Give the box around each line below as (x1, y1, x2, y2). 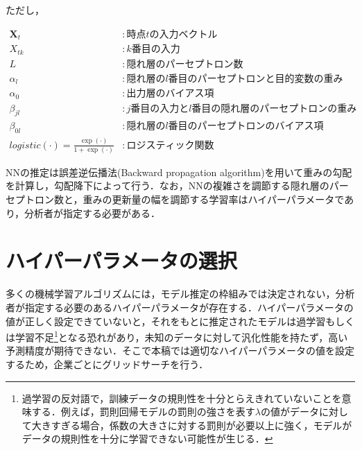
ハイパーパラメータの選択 (6, 246, 237, 275)
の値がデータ (260, 404, 319, 419)
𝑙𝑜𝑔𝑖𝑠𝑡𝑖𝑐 (9, 140, 41, 150)
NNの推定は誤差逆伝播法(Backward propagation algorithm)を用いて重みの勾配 (6, 164, 352, 179)
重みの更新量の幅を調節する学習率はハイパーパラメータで (83, 192, 345, 207)
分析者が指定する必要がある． (24, 205, 161, 220)
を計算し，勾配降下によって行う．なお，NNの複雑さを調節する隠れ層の (6, 178, 329, 193)
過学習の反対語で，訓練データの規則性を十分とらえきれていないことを (21, 390, 342, 405)
